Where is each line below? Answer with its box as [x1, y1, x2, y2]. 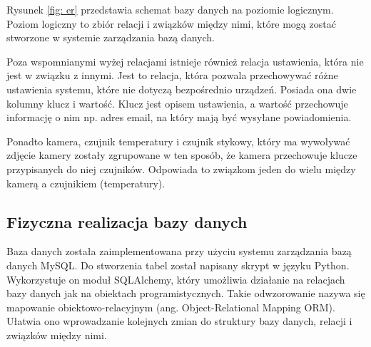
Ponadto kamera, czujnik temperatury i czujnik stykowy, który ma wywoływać [6, 133, 350, 148]
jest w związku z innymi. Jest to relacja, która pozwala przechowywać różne [6, 68, 338, 83]
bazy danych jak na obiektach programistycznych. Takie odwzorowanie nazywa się [6, 286, 365, 301]
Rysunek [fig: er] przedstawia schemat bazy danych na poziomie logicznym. [6, 2, 334, 16]
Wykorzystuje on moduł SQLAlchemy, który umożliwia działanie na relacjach [6, 271, 345, 286]
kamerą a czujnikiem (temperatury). [6, 175, 166, 190]
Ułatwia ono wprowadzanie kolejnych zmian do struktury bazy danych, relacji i [6, 314, 352, 328]
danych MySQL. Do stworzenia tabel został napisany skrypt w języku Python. [6, 257, 350, 272]
